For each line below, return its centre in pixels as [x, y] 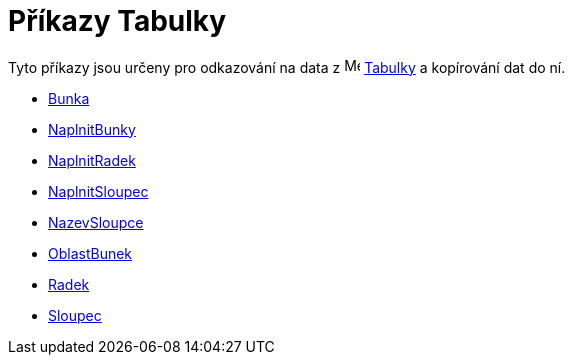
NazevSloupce [96, 222]
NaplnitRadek [92, 160]
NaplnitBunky [92, 129]
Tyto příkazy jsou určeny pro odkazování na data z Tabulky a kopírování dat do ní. [287, 67]
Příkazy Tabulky [117, 21]
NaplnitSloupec [98, 191]
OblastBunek [90, 253]
